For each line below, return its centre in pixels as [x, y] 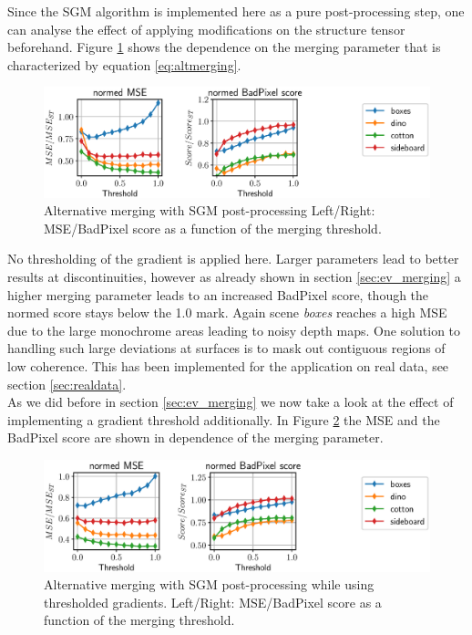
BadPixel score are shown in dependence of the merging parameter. [195, 437]
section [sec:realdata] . [67, 384]
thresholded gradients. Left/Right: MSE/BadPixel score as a [213, 602]
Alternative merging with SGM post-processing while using [209, 584]
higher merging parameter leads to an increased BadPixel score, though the [218, 294]
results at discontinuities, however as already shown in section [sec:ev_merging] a [234, 277]
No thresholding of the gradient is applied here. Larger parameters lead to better [233, 259]
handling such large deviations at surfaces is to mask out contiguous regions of [226, 348]
